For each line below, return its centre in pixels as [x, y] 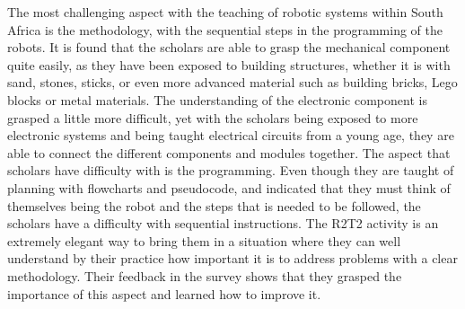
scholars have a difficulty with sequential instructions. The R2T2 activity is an [223, 223]
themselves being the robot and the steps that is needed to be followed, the [214, 205]
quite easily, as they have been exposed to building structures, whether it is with [229, 64]
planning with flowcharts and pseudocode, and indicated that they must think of [229, 187]
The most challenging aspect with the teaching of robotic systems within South [225, 12]
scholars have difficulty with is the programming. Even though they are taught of [231, 170]
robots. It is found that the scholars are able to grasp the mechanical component [229, 47]
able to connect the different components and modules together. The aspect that [229, 152]
